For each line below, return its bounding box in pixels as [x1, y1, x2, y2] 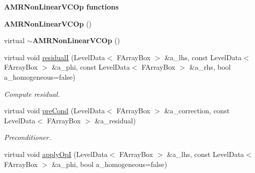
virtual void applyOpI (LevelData [4, 148, 108, 159]
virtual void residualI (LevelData [4, 52, 105, 62]
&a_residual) [95, 115, 136, 125]
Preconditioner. [4, 132, 51, 142]
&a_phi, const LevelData [51, 62, 130, 72]
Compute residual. [4, 88, 60, 99]
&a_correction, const [164, 105, 230, 116]
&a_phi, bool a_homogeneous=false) [51, 158, 167, 169]
